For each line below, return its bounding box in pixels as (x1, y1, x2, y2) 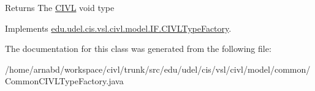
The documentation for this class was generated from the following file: (5, 42, 271, 55)
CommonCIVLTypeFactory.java (5, 75, 124, 87)
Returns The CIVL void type (5, 1, 115, 13)
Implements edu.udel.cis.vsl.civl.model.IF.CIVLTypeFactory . (5, 21, 232, 34)
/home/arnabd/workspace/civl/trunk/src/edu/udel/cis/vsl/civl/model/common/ (5, 62, 311, 75)
